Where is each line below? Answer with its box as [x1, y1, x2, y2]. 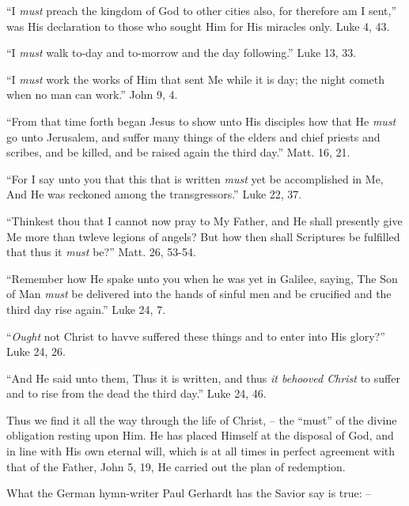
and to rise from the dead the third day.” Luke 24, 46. [6, 385, 267, 402]
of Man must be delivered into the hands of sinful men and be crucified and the [6, 285, 392, 302]
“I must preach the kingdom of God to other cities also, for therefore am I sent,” [6, 2, 397, 18]
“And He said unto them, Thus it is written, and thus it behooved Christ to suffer [6, 369, 400, 386]
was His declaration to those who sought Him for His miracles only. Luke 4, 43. [6, 17, 390, 34]
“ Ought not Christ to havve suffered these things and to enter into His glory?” [6, 327, 385, 344]
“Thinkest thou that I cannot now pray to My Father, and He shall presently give [6, 212, 403, 228]
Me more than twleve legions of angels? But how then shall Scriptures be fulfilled [6, 228, 400, 244]
